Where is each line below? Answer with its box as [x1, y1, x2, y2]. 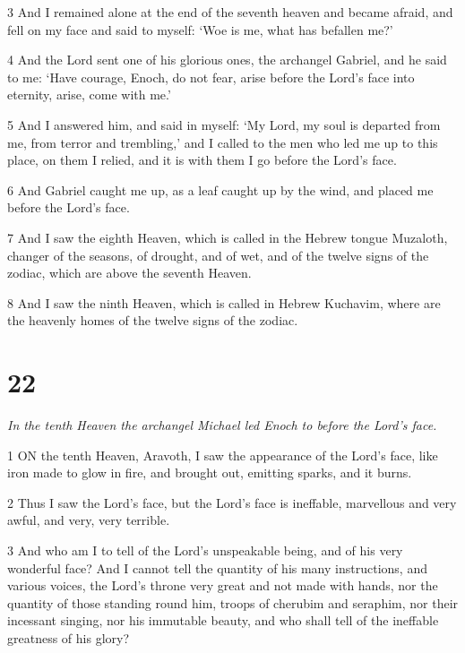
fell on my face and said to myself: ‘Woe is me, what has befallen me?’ [7, 20, 393, 39]
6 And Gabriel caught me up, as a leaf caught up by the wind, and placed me [7, 180, 434, 199]
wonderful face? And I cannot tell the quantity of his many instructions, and [7, 558, 427, 577]
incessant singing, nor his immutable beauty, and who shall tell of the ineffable [7, 611, 439, 630]
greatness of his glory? [7, 628, 130, 647]
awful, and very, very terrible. [7, 511, 170, 529]
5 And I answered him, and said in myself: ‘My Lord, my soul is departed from [7, 115, 441, 133]
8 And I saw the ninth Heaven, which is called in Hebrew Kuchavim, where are [7, 293, 441, 312]
